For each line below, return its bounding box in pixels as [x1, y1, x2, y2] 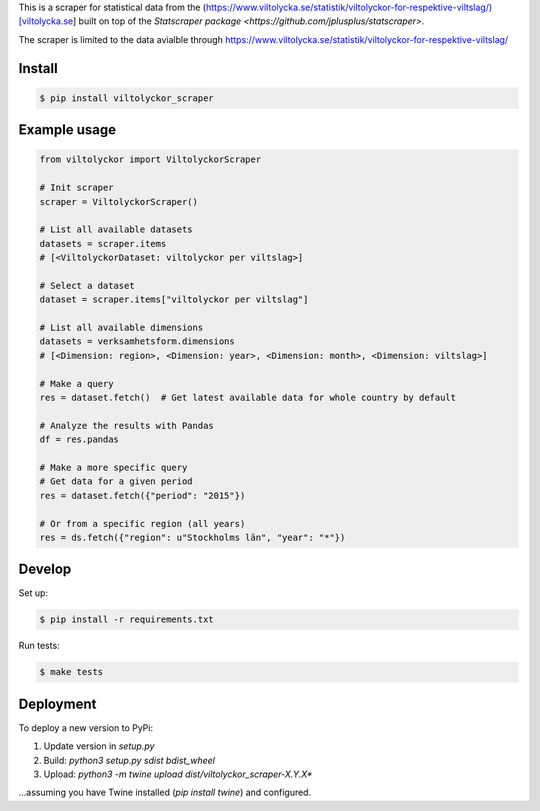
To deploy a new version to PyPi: [18, 721, 154, 734]
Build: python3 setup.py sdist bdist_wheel [43, 754, 215, 766]
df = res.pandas [39, 434, 120, 445]
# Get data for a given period [39, 476, 194, 487]
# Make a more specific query [39, 461, 188, 473]
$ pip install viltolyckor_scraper [39, 92, 214, 104]
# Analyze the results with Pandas [39, 420, 214, 431]
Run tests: [18, 640, 60, 652]
